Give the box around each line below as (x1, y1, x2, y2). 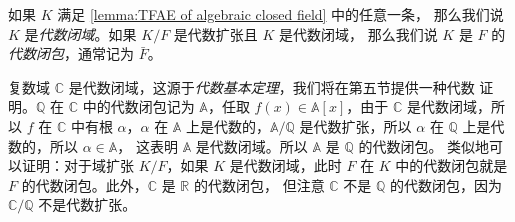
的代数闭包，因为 (389, 174, 502, 195)
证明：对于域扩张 (21, 155, 134, 176)
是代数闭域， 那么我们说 (279, 23, 438, 44)
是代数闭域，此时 (229, 155, 342, 176)
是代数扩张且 (173, 23, 258, 44)
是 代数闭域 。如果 (24, 23, 137, 44)
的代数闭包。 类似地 (358, 135, 490, 156)
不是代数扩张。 (38, 194, 137, 215)
